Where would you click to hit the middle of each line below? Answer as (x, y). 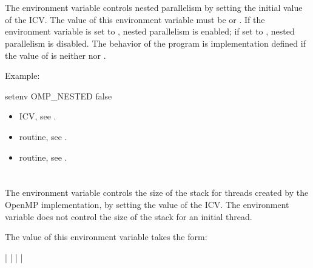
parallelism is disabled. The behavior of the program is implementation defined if (155, 43)
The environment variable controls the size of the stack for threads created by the (157, 193)
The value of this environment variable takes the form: (106, 237)
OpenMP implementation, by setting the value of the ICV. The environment (147, 204)
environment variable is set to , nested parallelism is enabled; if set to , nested (150, 31)
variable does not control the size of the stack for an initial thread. (129, 216)
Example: (22, 75)
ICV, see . (38, 116)
